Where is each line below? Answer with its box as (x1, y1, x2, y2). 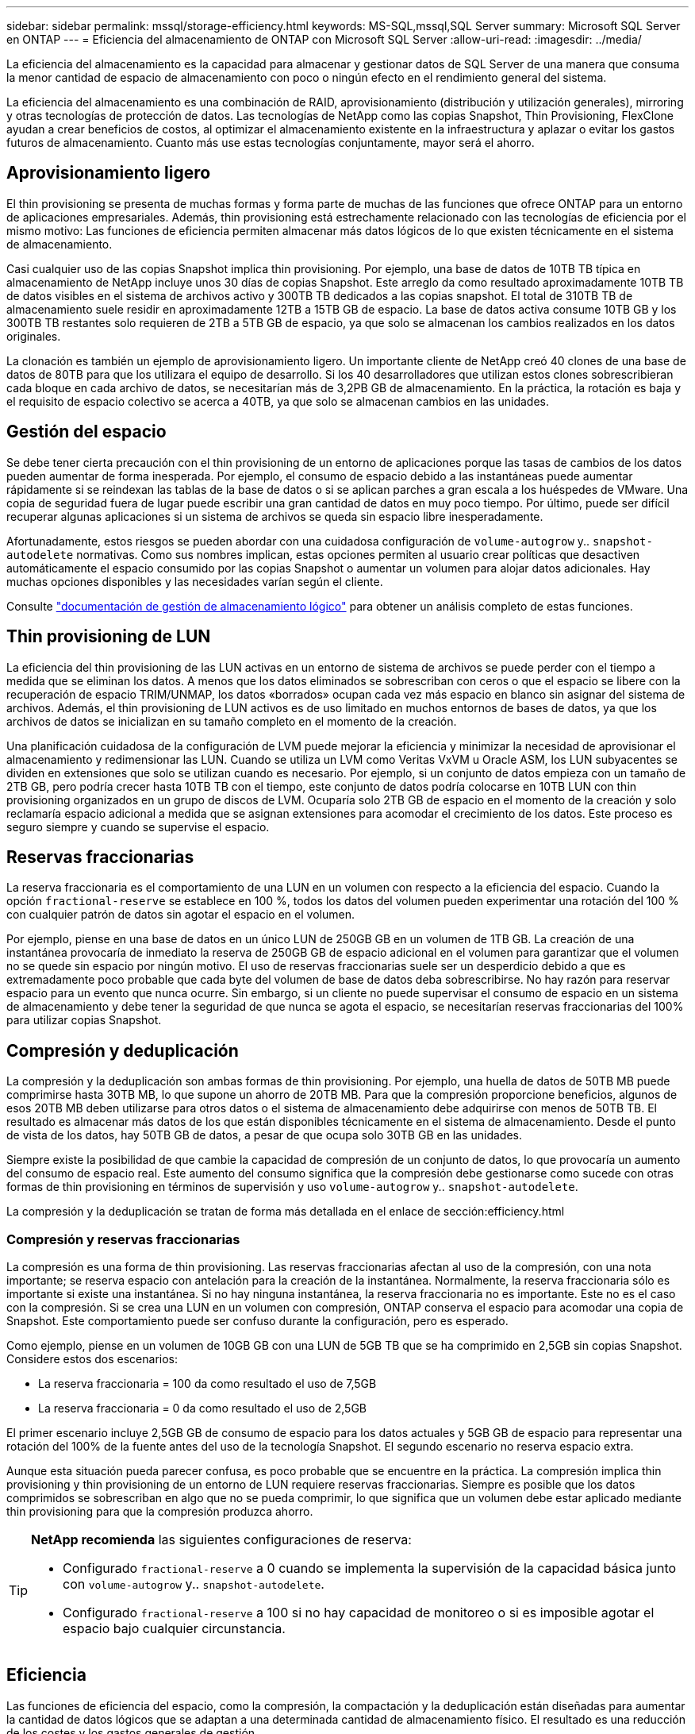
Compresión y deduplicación (6, 1040, 239, 1061)
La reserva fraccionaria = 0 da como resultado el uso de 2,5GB (38, 1401, 367, 1415)
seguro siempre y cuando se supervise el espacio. (6, 819, 270, 834)
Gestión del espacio (6, 422, 167, 442)
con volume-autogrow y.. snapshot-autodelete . (63, 1575, 324, 1592)
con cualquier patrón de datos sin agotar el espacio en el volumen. (6, 907, 355, 922)
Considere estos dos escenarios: (6, 1351, 179, 1366)
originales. (6, 329, 61, 343)
